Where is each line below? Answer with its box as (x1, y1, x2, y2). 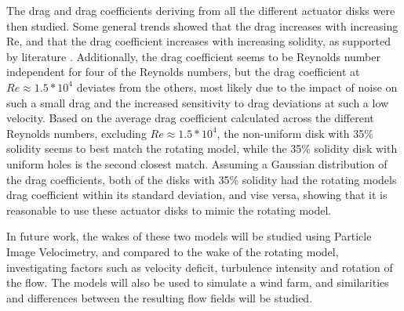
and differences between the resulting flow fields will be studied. (6, 289, 313, 306)
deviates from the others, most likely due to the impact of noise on (76, 78, 398, 95)
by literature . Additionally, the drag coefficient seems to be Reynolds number (6, 48, 380, 64)
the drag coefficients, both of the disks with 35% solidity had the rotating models (6, 171, 397, 187)
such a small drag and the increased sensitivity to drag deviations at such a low (6, 94, 389, 110)
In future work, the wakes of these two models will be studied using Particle (6, 228, 372, 244)
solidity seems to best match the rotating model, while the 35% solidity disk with (6, 140, 398, 157)
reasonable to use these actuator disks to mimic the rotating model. (6, 201, 332, 218)
